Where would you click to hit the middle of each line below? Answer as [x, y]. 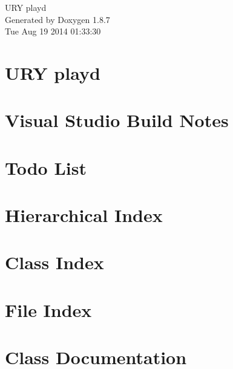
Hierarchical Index [84, 215]
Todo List [46, 167]
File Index [48, 309]
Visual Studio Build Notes [117, 120]
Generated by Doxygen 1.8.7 [57, 19]
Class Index [54, 262]
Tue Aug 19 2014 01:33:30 [53, 31]
